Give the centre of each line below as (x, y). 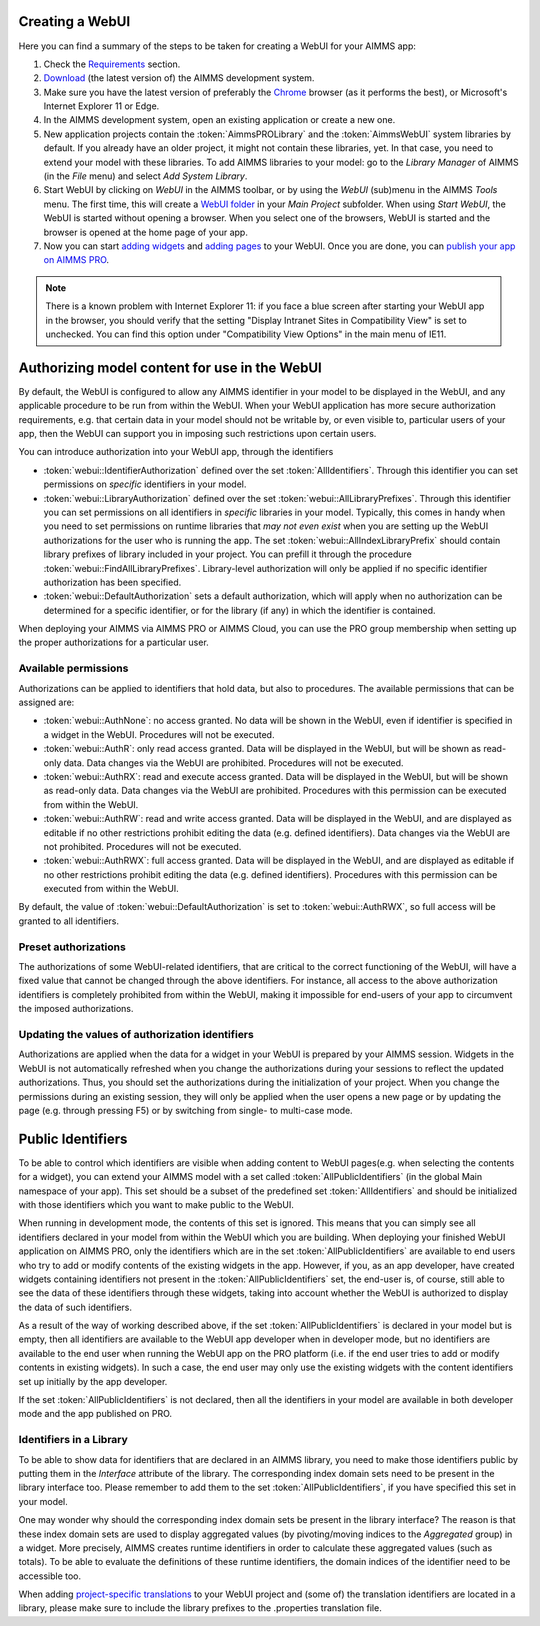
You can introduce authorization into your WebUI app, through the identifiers (176, 452)
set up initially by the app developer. (93, 1381)
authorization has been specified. (112, 582)
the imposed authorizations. (76, 1009)
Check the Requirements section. (112, 64)
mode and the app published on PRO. (95, 1414)
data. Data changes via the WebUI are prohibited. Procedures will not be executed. (233, 762)
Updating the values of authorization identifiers (136, 1034)
